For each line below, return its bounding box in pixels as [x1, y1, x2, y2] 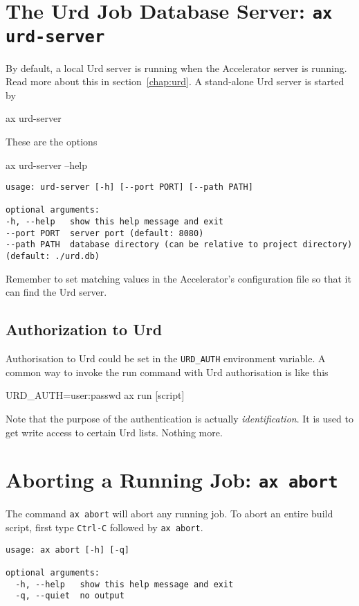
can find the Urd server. [6, 285, 107, 299]
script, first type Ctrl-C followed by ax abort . [6, 520, 203, 535]
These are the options [6, 134, 98, 148]
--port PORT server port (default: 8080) [6, 228, 204, 238]
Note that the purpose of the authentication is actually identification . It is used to [6, 411, 353, 425]
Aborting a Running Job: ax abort [6, 465, 338, 494]
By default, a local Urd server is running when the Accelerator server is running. [6, 60, 347, 75]
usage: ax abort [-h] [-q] [6, 544, 129, 555]
